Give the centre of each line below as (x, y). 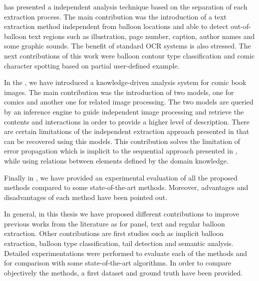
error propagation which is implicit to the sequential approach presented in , (121, 151)
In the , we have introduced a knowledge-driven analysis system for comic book (125, 82)
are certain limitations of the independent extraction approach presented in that (127, 131)
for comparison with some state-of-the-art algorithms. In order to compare (118, 263)
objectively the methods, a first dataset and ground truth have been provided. (123, 272)
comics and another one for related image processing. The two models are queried (129, 102)
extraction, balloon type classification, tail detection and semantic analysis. (119, 243)
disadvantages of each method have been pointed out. (86, 197)
